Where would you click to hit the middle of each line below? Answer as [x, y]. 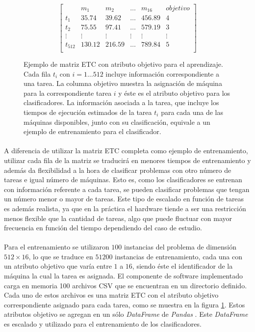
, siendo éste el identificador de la [182, 266]
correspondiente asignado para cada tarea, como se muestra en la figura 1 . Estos [125, 304]
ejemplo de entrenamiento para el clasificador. [92, 131]
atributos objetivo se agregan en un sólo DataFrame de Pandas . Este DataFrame [126, 314]
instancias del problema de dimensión [180, 247]
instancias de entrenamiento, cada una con [179, 256]
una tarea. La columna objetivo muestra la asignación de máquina [123, 83]
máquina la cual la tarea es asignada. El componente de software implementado [123, 276]
